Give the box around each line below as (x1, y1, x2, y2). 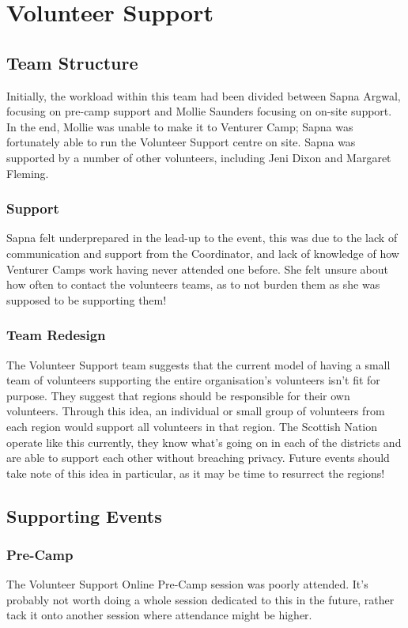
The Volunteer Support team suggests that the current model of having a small (6, 356, 391, 373)
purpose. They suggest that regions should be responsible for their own (6, 387, 350, 403)
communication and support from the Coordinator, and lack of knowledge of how (6, 244, 399, 261)
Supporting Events (6, 503, 162, 528)
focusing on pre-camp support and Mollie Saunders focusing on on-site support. (6, 103, 392, 119)
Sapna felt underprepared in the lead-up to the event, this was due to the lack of (6, 229, 398, 246)
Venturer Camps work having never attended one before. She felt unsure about (6, 260, 389, 277)
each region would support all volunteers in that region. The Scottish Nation (6, 418, 378, 434)
